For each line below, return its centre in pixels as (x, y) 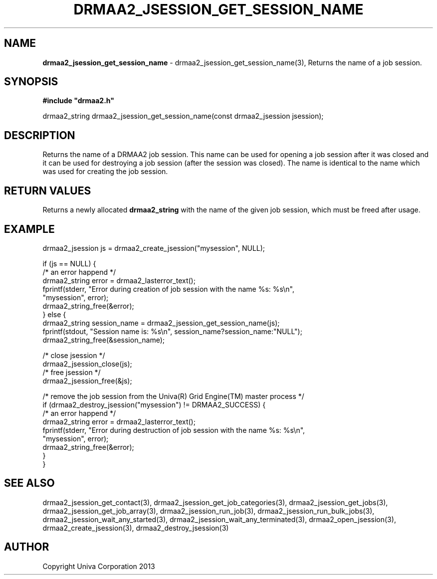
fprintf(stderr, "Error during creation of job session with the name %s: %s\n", (169, 289)
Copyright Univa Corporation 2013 (99, 566)
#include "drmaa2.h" (78, 101)
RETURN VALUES (48, 191)
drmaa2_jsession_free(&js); (87, 381)
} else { (54, 314)
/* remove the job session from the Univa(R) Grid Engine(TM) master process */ (173, 396)
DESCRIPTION (40, 135)
